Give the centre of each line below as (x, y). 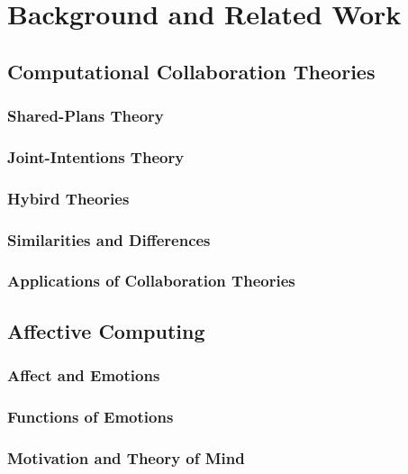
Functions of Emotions (91, 416)
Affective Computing (106, 330)
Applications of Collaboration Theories (151, 281)
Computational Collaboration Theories (191, 71)
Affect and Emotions (84, 375)
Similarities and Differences (109, 239)
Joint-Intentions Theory (96, 156)
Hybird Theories (68, 198)
